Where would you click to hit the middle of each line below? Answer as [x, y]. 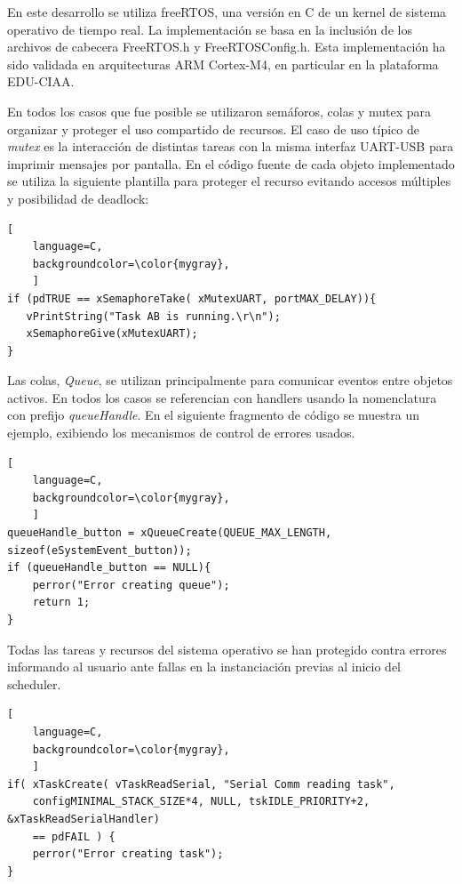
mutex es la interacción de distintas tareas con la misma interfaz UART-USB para [231, 146]
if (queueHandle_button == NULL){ [109, 568]
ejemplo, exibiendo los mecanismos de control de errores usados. [181, 433]
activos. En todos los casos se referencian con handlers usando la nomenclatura [222, 397]
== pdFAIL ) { [74, 836]
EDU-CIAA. [41, 81]
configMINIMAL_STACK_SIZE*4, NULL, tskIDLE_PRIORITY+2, [201, 802]
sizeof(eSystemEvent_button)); [100, 550]
